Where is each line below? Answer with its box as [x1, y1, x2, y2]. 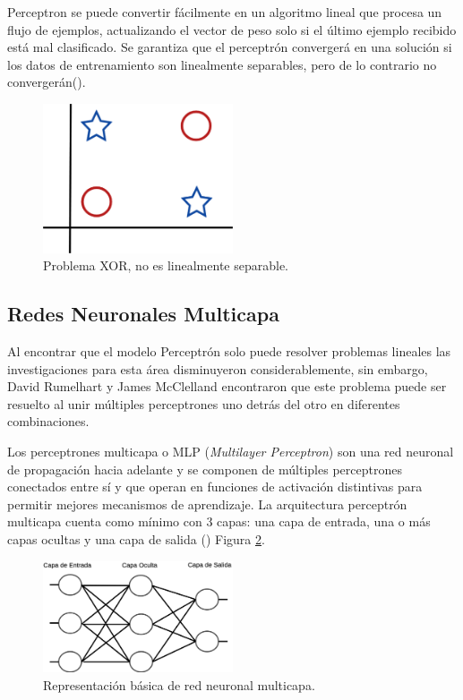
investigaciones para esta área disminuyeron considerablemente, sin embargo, [7, 359, 428, 378]
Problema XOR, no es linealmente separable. [43, 256, 288, 275]
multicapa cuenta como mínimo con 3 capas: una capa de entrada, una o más [7, 512, 431, 531]
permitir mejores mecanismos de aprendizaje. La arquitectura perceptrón [7, 494, 407, 513]
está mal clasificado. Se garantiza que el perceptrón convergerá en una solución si [7, 38, 452, 56]
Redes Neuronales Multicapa [7, 300, 279, 328]
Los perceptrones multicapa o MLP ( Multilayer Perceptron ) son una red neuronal [7, 442, 454, 461]
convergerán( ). [7, 73, 86, 91]
